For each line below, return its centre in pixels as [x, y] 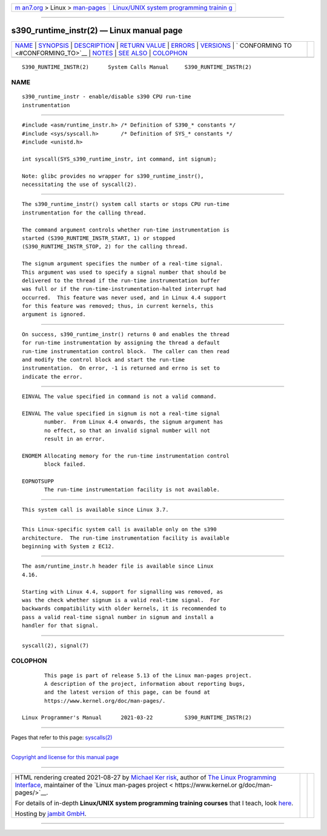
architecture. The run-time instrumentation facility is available [126, 538]
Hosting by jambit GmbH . [51, 814]
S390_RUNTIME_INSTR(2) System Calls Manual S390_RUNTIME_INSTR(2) [137, 67]
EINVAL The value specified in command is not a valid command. [120, 396]
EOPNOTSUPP [38, 481]
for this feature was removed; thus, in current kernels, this [118, 306]
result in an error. [75, 439]
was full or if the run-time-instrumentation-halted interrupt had [124, 289]
